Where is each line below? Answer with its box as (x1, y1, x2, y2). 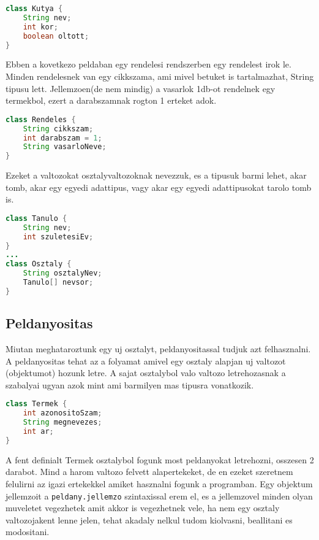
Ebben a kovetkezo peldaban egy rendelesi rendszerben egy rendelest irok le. (6, 58, 291, 71)
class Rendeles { (6, 115, 76, 124)
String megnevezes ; (23, 418, 102, 427)
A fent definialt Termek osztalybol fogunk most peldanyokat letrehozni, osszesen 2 (6, 453, 314, 466)
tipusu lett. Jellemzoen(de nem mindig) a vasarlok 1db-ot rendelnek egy (6, 82, 276, 94)
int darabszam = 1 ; (23, 133, 102, 142)
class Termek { (6, 399, 67, 409)
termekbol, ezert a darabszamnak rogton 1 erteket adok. (6, 94, 217, 107)
